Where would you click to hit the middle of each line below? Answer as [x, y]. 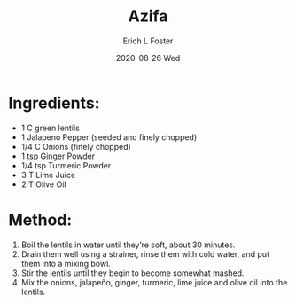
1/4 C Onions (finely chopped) [76, 146]
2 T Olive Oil [43, 184]
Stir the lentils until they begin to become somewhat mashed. [132, 273]
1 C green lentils [51, 128]
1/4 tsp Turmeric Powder [66, 165]
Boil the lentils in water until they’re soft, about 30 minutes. [128, 245]
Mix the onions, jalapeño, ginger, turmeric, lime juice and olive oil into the [154, 282]
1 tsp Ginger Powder [58, 156]
